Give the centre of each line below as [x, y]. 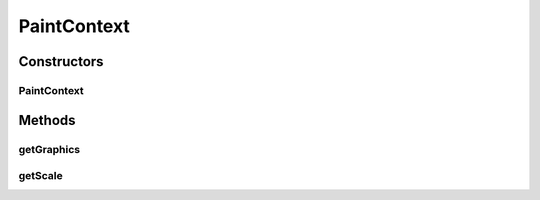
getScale [41, 176]
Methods [47, 120]
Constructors [61, 61]
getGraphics [49, 149]
